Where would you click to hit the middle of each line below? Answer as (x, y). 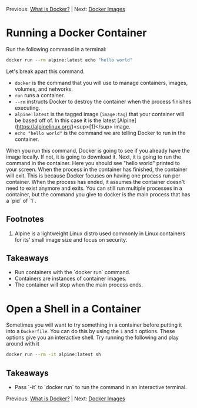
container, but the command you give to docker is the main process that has (98, 194)
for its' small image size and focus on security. (71, 239)
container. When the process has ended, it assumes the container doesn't (96, 182)
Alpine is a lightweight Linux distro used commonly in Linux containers (100, 233)
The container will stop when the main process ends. (79, 285)
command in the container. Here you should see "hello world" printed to (93, 163)
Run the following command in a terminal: (56, 49)
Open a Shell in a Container (74, 309)
